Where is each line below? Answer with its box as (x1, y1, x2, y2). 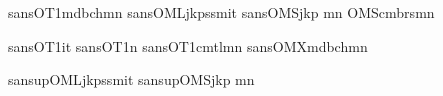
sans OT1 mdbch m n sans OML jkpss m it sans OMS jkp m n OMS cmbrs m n (8, 2, 435, 22)
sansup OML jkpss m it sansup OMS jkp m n (8, 69, 255, 90)
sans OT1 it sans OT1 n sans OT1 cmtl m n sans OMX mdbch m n (8, 35, 368, 56)
